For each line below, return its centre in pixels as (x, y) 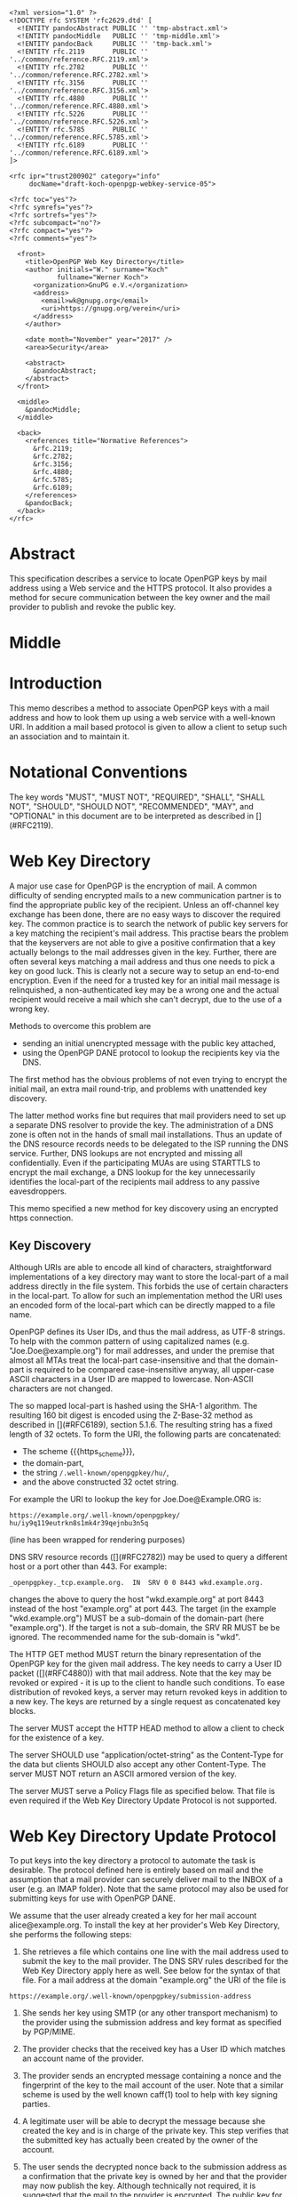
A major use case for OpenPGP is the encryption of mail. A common (133, 886)
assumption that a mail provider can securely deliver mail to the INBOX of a (146, 1879)
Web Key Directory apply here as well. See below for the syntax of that (151, 1971)
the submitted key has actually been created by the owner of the (140, 2140)
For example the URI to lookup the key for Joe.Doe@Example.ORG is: (135, 1499)
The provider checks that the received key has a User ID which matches (153, 2049)
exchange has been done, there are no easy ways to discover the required (145, 914)
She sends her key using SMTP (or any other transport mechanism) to (150, 2013)
